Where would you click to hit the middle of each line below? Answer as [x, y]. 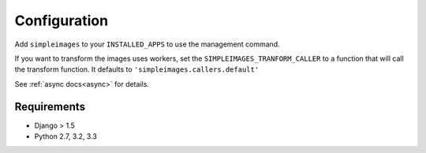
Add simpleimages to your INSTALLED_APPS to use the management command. [147, 44]
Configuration [62, 21]
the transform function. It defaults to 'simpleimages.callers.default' [137, 69]
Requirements [50, 106]
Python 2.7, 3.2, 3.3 [66, 136]
